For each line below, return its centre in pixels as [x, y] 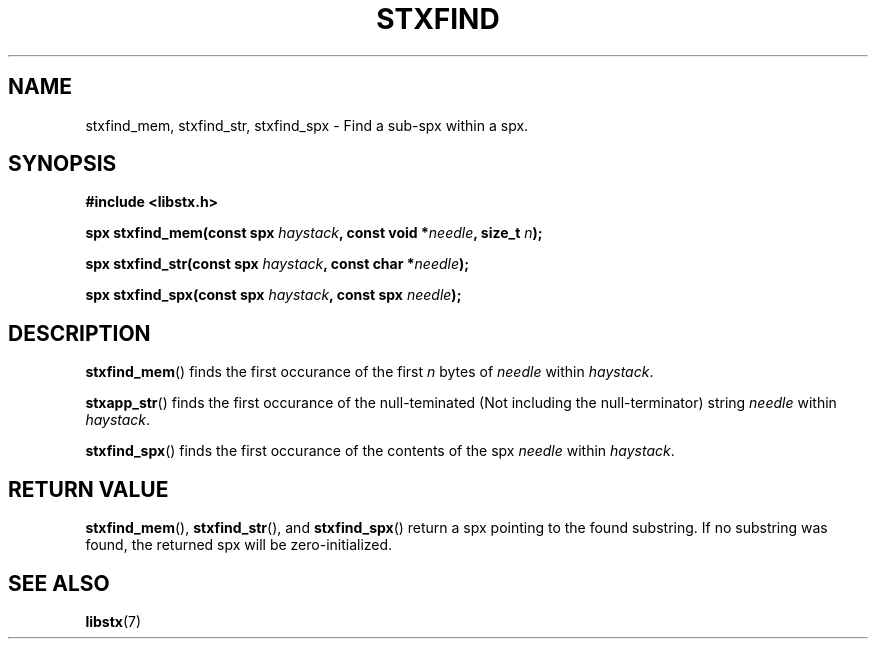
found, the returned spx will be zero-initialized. [239, 545]
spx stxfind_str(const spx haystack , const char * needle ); [277, 264]
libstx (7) [113, 621]
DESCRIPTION [79, 333]
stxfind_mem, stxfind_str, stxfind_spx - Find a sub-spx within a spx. [307, 125]
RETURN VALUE [88, 489]
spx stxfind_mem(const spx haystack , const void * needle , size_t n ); [314, 233]
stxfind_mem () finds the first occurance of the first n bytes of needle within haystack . [369, 372]
